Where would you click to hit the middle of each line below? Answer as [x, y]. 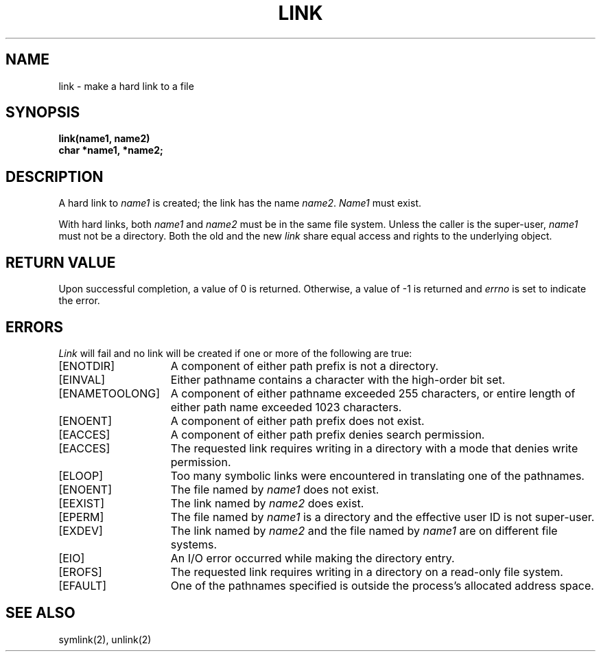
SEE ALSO [40, 613]
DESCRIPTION [55, 176]
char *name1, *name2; [111, 150]
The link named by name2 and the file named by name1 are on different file [364, 530]
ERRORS [35, 327]
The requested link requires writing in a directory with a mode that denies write [374, 448]
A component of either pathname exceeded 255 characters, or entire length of [373, 393]
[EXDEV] [81, 530]
